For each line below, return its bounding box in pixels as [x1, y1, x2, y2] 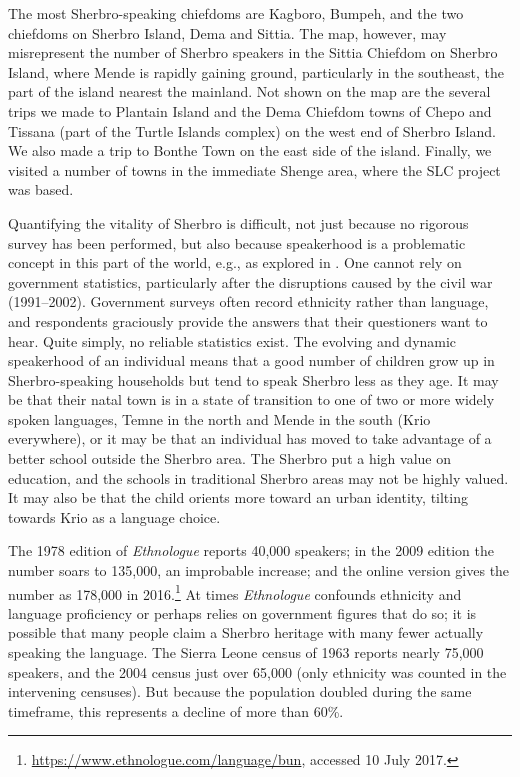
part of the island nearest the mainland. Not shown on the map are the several [8, 81, 491, 102]
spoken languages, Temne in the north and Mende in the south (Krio [8, 408, 431, 429]
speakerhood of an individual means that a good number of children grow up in [8, 350, 495, 371]
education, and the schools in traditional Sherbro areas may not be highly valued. [8, 467, 509, 488]
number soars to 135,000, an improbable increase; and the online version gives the [8, 560, 510, 581]
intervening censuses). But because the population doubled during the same [8, 681, 472, 702]
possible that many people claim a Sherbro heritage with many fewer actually [8, 622, 484, 643]
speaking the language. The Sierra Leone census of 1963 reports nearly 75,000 [8, 642, 484, 663]
